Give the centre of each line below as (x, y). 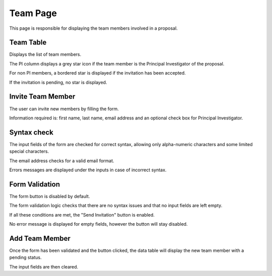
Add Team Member (40, 238)
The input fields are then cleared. (44, 266)
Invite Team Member (42, 96)
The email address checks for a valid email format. (62, 161)
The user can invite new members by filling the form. (64, 109)
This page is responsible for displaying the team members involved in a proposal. (94, 28)
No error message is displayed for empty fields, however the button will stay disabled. (98, 224)
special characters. (29, 152)
